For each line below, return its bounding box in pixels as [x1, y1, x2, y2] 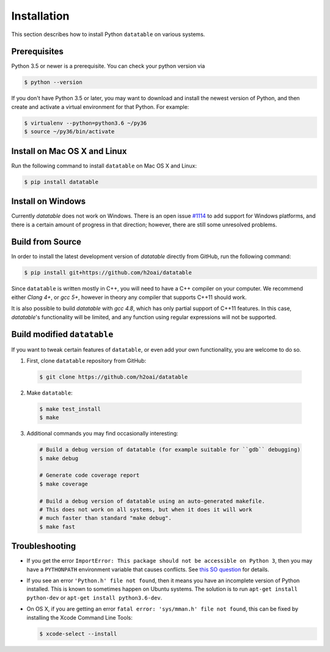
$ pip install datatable [24, 178, 99, 185]
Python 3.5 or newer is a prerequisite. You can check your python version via [11, 62, 205, 70]
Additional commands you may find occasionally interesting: [26, 430, 178, 437]
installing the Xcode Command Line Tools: [26, 613, 133, 621]
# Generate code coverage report [39, 472, 140, 479]
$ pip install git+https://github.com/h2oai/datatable [24, 269, 192, 276]
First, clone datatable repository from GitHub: [26, 357, 147, 364]
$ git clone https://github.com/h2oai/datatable [39, 373, 188, 380]
